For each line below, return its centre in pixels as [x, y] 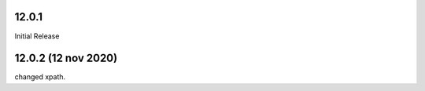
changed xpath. [40, 77]
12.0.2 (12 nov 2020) [66, 58]
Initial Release [37, 36]
